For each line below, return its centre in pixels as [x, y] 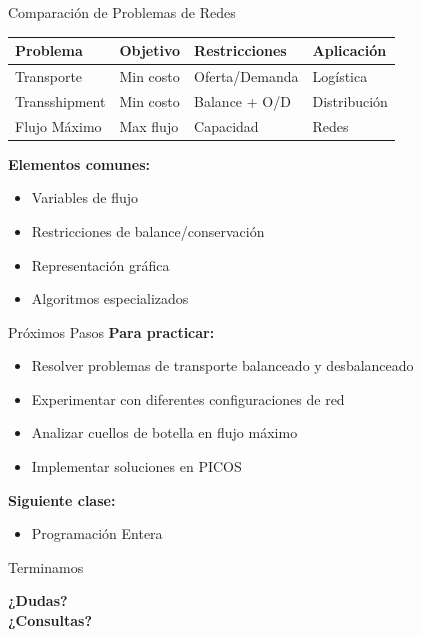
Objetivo [150, 50]
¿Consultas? [50, 620]
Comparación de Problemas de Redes [122, 12]
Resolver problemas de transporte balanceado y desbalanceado [222, 365]
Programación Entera [97, 533]
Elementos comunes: [79, 163]
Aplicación [349, 50]
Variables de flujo [85, 197]
